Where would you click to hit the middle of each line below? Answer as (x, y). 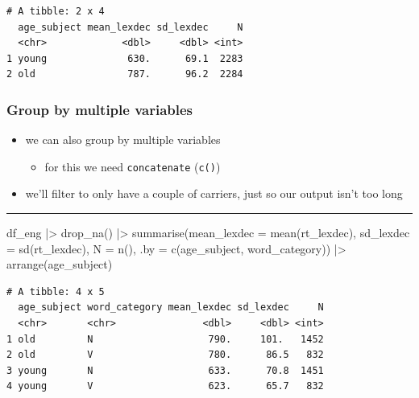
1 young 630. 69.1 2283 (125, 58)
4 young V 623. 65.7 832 (165, 386)
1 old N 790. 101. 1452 (165, 339)
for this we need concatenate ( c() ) (133, 166)
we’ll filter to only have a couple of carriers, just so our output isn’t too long (214, 193)
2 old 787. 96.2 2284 (125, 74)
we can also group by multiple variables (123, 140)
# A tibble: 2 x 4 (56, 11)
